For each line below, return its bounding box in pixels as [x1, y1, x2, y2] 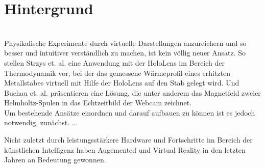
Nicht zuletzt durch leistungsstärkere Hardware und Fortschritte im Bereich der [4, 134, 253, 145]
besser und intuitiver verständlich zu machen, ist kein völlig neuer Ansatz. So [4, 47, 246, 58]
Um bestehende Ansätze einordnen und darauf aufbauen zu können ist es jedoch [4, 107, 255, 118]
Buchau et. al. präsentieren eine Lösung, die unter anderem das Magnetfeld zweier [4, 87, 261, 98]
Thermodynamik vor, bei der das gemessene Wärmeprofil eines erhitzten [4, 67, 231, 78]
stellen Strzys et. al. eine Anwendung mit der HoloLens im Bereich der [4, 57, 225, 68]
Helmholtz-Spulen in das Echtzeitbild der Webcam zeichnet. [4, 97, 192, 108]
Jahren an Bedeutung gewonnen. [4, 154, 106, 165]
